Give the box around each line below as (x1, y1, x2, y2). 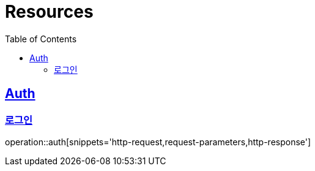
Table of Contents (5, 33, 77, 44)
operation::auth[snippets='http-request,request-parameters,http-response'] (5, 136, 311, 147)
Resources (5, 1, 94, 22)
